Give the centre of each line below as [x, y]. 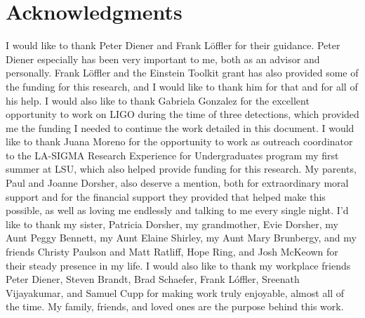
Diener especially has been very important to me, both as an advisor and [163, 59]
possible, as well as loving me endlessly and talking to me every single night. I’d [177, 210]
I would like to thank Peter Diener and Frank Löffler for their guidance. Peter [173, 45]
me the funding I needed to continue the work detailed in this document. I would [180, 127]
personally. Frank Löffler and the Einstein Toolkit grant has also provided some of [182, 73]
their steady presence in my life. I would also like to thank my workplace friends [178, 265]
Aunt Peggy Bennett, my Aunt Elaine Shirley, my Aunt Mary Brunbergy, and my [181, 238]
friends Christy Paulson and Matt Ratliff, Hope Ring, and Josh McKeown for [172, 252]
